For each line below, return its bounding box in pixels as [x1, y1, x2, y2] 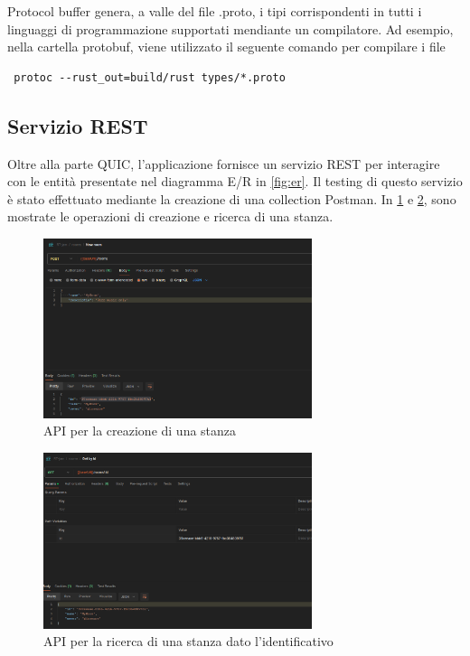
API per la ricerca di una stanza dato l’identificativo [43, 632, 334, 651]
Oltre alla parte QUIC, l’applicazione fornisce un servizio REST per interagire [7, 154, 440, 173]
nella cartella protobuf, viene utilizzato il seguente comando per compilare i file [7, 37, 446, 56]
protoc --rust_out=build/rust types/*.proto [14, 70, 286, 84]
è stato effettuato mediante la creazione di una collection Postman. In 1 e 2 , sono [7, 189, 456, 208]
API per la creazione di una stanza [43, 421, 237, 440]
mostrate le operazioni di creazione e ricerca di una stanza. [7, 207, 334, 226]
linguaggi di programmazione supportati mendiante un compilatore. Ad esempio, [7, 19, 454, 38]
